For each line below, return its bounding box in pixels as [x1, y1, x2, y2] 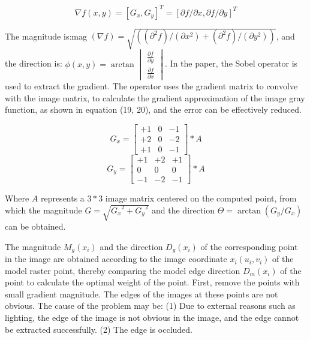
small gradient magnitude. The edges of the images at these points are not [5, 287, 278, 300]
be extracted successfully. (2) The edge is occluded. [5, 323, 192, 335]
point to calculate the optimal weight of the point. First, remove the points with [5, 276, 300, 288]
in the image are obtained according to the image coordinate [5, 252, 227, 265]
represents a [40, 191, 85, 204]
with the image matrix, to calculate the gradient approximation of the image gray [5, 91, 305, 104]
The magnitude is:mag [5, 29, 87, 42]
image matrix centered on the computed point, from [105, 191, 297, 204]
